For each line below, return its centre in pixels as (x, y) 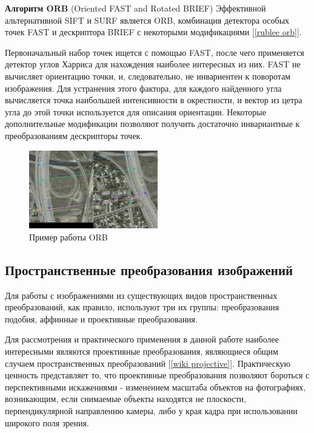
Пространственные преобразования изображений (149, 269)
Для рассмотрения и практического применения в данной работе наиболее (142, 339)
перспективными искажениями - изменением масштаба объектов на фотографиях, (155, 387)
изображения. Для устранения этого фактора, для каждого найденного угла (143, 88)
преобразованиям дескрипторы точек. (74, 135)
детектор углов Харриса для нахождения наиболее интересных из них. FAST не (153, 64)
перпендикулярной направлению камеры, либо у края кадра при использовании (151, 411)
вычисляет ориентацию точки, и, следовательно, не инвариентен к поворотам (148, 76)
